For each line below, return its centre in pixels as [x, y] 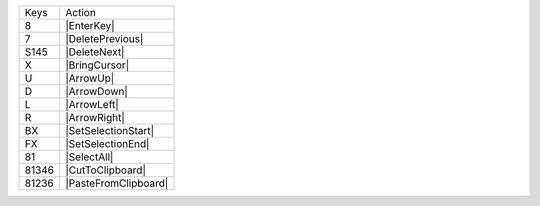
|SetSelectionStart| [110, 130]
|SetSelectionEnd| [107, 143]
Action [81, 12]
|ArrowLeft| [92, 104]
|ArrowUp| [90, 78]
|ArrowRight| [95, 117]
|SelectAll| [89, 157]
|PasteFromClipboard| [117, 183]
